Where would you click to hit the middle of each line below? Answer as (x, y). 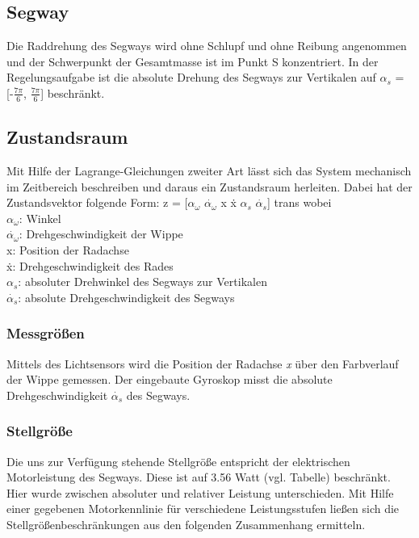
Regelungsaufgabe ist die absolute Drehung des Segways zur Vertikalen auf (191, 77)
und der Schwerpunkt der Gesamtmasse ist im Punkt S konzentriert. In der (193, 61)
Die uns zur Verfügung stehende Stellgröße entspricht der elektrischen (178, 461)
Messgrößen (46, 333)
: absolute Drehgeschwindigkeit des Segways (126, 297)
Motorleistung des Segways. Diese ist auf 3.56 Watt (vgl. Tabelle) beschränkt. (199, 477)
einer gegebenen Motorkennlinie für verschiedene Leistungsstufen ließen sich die (203, 509)
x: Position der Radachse (68, 249)
